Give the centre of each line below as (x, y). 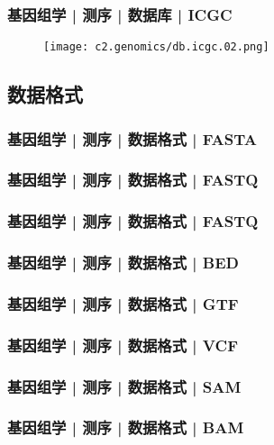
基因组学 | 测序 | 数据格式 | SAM (124, 386)
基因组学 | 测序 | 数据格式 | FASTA (132, 138)
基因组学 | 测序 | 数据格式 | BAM (126, 427)
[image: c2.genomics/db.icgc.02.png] (156, 47)
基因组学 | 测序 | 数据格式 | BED (123, 263)
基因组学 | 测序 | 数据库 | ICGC (120, 14)
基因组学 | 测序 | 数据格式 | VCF (123, 345)
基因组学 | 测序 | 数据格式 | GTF (123, 303)
